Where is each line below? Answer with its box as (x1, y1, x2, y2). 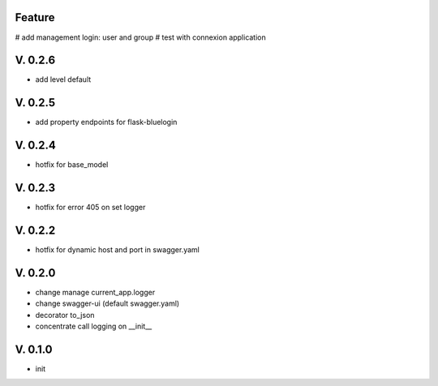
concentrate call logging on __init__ (35, 321, 152, 332)
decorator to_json (35, 310, 95, 320)
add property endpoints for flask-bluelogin (35, 118, 178, 127)
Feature (15, 11, 55, 24)
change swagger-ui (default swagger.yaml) (35, 298, 180, 308)
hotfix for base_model (35, 160, 109, 169)
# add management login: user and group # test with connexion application (15, 32, 267, 42)
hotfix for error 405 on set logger (35, 203, 146, 212)
